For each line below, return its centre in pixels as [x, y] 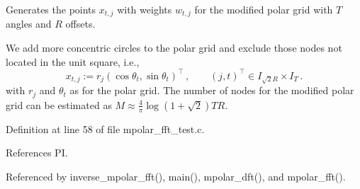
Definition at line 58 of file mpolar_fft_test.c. [105, 128]
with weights [145, 9]
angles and [29, 24]
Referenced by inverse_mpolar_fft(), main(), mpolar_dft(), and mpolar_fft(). [176, 176]
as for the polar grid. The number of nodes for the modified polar [212, 90]
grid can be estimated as [59, 104]
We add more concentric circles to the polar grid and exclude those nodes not [174, 48]
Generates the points [51, 9]
